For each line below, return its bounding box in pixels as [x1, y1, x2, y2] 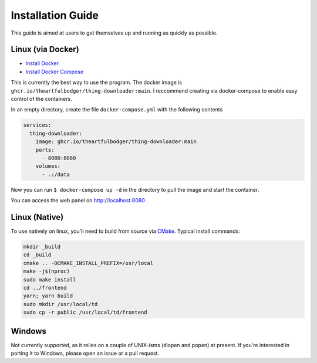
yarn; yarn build [23, 293, 73, 299]
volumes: [35, 163, 61, 169]
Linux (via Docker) [11, 45, 79, 55]
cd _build [23, 252, 52, 258]
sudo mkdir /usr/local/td [23, 301, 98, 307]
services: [23, 122, 52, 128]
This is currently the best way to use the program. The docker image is [11, 79, 182, 86]
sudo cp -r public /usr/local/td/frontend [23, 309, 147, 316]
